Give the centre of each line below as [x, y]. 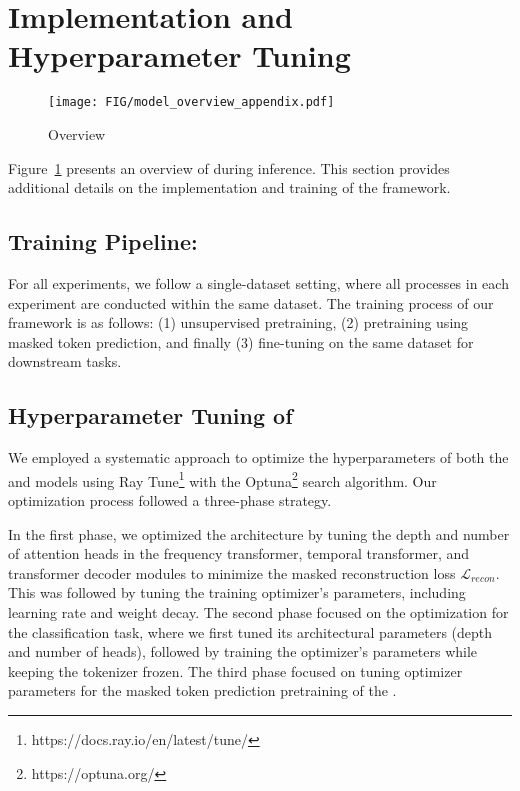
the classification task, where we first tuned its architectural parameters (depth [250, 631]
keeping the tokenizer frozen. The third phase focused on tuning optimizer [235, 670]
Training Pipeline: [103, 241]
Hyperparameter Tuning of [150, 415]
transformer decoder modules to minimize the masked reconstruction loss [232, 572]
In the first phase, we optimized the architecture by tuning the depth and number [259, 533]
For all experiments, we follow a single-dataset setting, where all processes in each [258, 282]
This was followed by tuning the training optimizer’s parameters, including [237, 592]
